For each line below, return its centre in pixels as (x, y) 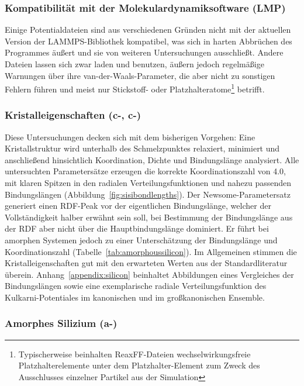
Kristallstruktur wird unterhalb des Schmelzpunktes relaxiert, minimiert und (142, 148)
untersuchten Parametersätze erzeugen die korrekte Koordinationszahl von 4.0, (145, 171)
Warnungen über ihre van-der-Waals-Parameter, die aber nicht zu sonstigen (140, 75)
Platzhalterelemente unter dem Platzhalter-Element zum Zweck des (139, 365)
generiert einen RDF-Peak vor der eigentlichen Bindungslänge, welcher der (138, 206)
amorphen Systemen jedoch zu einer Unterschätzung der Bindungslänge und (141, 240)
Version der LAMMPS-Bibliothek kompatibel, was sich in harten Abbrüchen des (148, 41)
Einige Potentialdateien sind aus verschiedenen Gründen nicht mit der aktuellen (148, 30)
